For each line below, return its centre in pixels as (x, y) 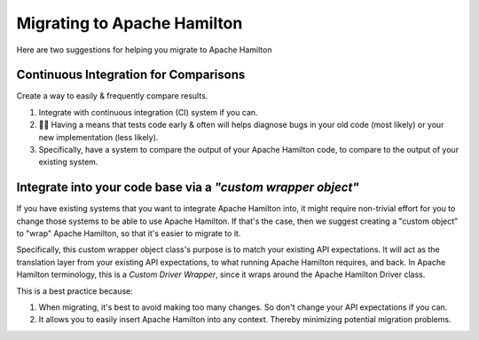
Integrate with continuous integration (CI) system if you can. (148, 112)
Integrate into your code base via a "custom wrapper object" (188, 188)
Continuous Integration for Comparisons (131, 75)
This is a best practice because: (75, 291)
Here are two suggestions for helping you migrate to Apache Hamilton (144, 50)
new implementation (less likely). (98, 137)
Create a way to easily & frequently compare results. (112, 96)
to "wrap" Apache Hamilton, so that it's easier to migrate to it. (129, 233)
